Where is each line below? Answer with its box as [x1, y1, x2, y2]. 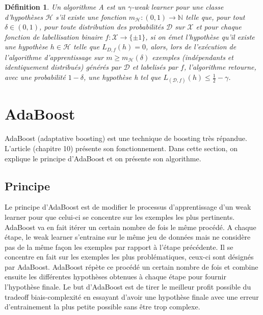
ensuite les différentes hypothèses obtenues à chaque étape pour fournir [5, 271, 226, 282]
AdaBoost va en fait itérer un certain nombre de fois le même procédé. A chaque [5, 221, 256, 232]
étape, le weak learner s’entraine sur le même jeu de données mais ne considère [5, 232, 251, 242]
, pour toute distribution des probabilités [39, 21, 164, 32]
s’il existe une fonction [56, 11, 126, 22]
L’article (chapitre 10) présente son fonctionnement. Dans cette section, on [5, 142, 238, 153]
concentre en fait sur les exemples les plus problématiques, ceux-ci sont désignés [5, 251, 254, 262]
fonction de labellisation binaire [5, 31, 103, 42]
